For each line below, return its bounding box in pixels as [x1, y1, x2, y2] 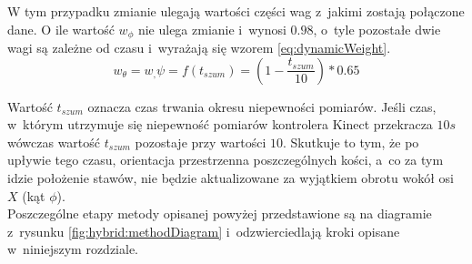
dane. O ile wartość [7, 19, 115, 38]
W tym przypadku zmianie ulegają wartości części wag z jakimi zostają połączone [7, 2, 465, 20]
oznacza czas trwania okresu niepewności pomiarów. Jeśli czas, [87, 96, 437, 116]
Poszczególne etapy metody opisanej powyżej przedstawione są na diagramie [7, 204, 432, 223]
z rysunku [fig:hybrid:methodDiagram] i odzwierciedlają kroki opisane [7, 221, 400, 240]
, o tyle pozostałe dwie [313, 19, 441, 38]
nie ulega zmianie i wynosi [137, 19, 286, 38]
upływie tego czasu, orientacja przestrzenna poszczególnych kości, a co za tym [7, 150, 444, 169]
